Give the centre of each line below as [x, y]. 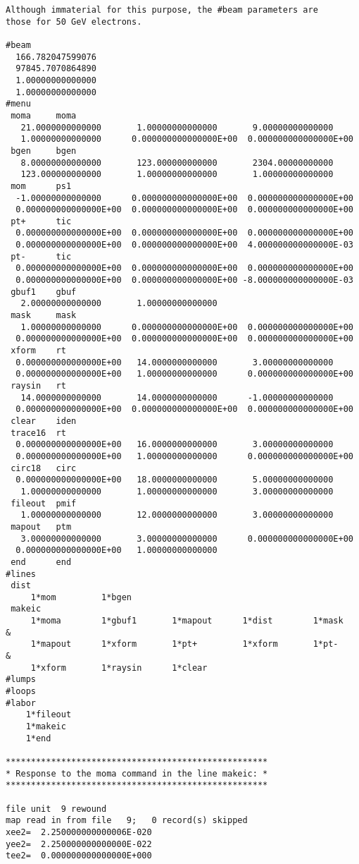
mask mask [44, 316]
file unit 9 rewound [56, 809]
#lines [21, 574]
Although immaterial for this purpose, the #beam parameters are [162, 10]
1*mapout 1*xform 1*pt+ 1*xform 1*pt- [184, 644]
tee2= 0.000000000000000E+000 [79, 856]
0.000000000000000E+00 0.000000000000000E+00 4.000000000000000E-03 [184, 245]
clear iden [44, 421]
